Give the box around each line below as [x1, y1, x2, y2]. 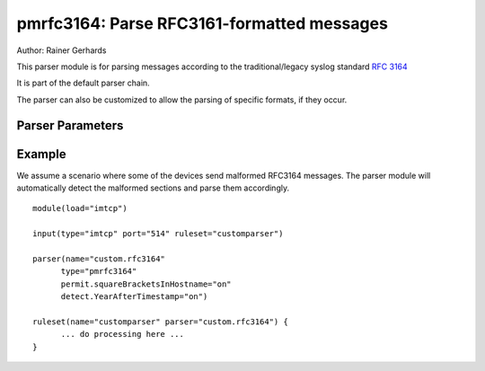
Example [16, 146, 66, 162]
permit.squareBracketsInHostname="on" [60, 278, 233, 289]
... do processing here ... [60, 329, 184, 340]
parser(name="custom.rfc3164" [32, 253, 166, 264]
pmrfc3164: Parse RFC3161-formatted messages [16, 13, 388, 33]
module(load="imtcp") [32, 203, 128, 214]
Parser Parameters [16, 118, 124, 133]
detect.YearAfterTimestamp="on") [60, 292, 208, 302]
